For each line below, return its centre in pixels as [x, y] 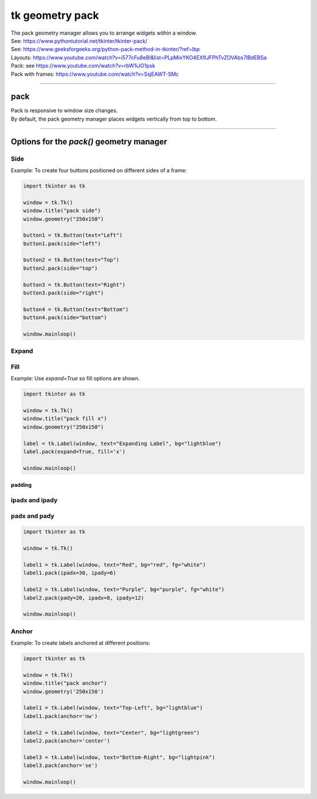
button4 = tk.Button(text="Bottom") [76, 309]
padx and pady [33, 516]
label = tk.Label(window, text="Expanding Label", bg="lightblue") [122, 443]
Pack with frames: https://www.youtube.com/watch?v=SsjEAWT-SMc [95, 74]
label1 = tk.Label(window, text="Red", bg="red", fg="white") [114, 565]
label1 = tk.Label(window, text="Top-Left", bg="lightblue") [113, 708]
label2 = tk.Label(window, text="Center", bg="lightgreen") [112, 733]
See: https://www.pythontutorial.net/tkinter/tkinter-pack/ [79, 41]
